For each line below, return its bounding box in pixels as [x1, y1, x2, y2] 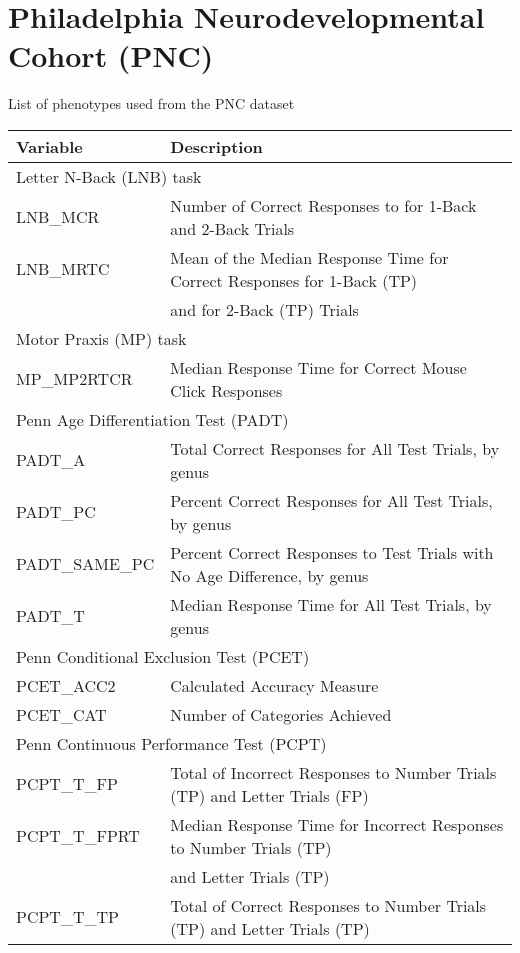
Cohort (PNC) [8, 35, 214, 76]
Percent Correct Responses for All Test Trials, [170, 488, 493, 512]
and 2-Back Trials [170, 216, 295, 240]
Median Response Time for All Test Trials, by [170, 592, 492, 616]
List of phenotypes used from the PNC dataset [8, 93, 295, 114]
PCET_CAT [16, 702, 107, 726]
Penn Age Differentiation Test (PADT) [16, 407, 289, 431]
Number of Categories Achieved [170, 702, 392, 726]
